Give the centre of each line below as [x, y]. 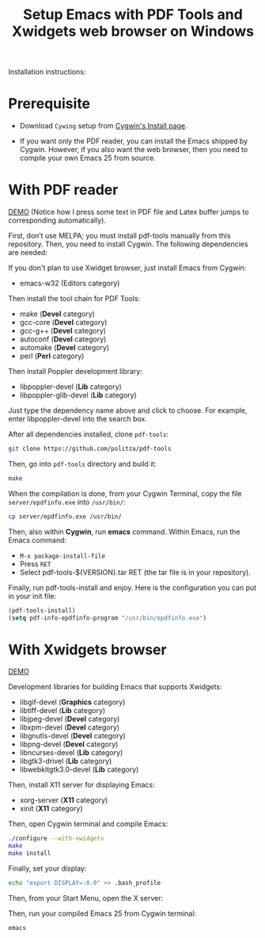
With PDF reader [63, 190]
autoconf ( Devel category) [63, 339]
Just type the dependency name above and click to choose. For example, [128, 410]
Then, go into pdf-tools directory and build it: [82, 463]
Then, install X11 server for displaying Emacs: [82, 785]
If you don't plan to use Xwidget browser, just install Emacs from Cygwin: [127, 268]
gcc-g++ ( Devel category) [63, 331]
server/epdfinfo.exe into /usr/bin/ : [67, 501]
